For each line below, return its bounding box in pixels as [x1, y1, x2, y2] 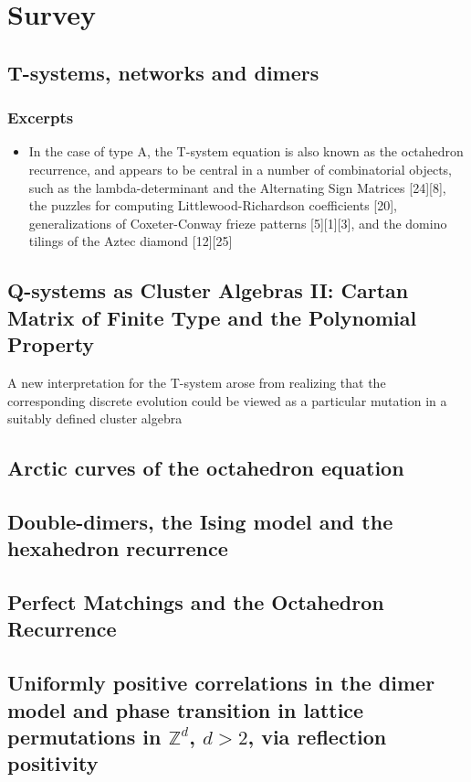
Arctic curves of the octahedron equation [7, 454, 404, 482]
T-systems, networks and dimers [7, 58, 319, 86]
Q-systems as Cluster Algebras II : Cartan [7, 276, 409, 305]
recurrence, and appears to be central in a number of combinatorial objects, [28, 159, 453, 178]
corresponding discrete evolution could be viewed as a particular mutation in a [7, 391, 447, 410]
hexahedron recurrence [7, 534, 228, 562]
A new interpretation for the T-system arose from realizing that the [7, 372, 386, 391]
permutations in [7, 723, 162, 750]
